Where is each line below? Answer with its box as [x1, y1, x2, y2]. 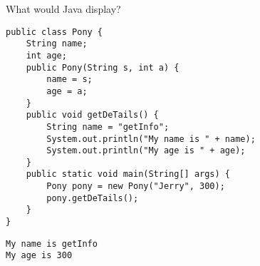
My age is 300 [6, 250, 73, 261]
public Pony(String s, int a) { [26, 62, 180, 73]
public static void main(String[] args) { [26, 169, 230, 180]
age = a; [46, 86, 88, 96]
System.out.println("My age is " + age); [46, 145, 246, 156]
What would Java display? [6, 1, 121, 16]
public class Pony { [6, 26, 103, 37]
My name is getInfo [6, 238, 98, 249]
